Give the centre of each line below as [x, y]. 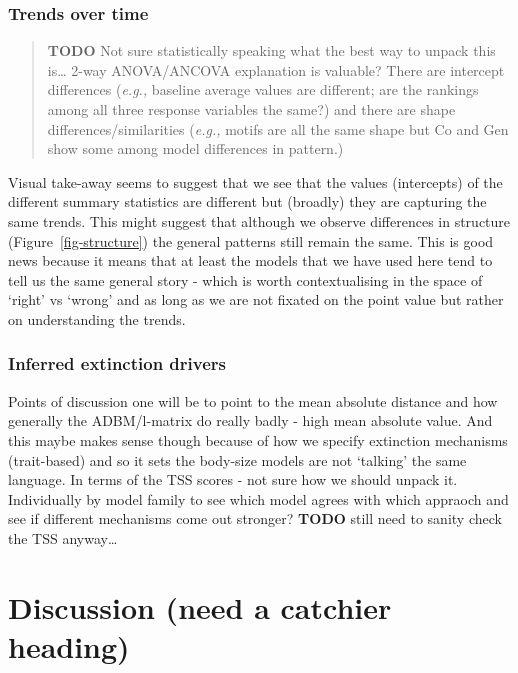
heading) [69, 645]
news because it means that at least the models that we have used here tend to [250, 260]
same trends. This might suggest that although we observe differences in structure [259, 220]
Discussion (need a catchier [200, 606]
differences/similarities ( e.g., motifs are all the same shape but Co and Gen [278, 128]
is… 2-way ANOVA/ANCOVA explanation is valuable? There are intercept [276, 69]
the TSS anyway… [63, 537]
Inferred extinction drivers [117, 363]
